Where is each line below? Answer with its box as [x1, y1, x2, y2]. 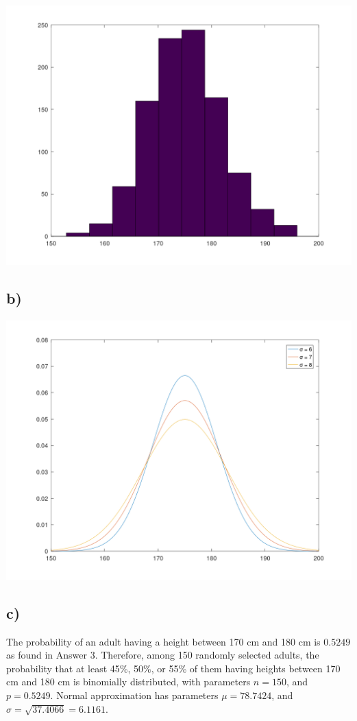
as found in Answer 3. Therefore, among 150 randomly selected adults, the [6, 648, 319, 662]
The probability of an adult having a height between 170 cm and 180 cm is [6, 634, 321, 648]
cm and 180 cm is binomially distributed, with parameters [6, 674, 251, 689]
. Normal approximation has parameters [50, 687, 219, 702]
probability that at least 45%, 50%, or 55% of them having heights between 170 [6, 661, 341, 675]
